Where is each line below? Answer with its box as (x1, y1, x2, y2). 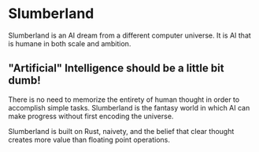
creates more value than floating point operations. (8, 135, 171, 144)
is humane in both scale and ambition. (8, 38, 131, 48)
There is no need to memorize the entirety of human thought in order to (8, 95, 240, 104)
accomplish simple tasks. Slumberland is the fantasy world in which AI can (8, 103, 250, 112)
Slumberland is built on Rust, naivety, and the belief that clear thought (8, 126, 235, 136)
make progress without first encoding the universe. (8, 111, 174, 121)
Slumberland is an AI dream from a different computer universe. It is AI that (8, 31, 252, 40)
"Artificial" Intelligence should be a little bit (8, 62, 224, 75)
